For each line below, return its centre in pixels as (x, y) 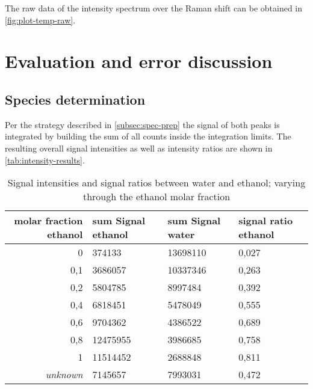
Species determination (75, 99)
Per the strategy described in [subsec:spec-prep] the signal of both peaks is (142, 124)
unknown (64, 375)
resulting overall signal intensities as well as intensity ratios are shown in (139, 148)
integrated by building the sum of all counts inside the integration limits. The (148, 136)
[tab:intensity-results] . (45, 160)
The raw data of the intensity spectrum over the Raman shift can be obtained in (154, 8)
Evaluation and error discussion (139, 61)
